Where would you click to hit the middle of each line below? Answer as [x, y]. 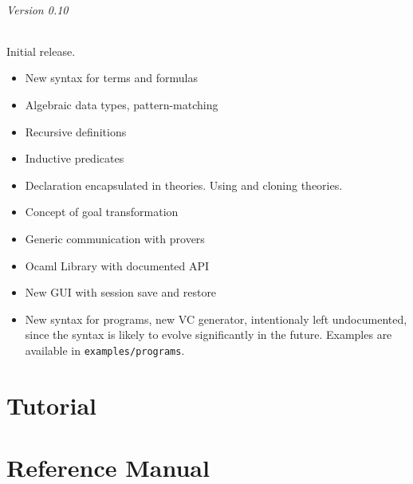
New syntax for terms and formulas [111, 78]
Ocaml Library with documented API [117, 265]
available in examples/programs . [105, 350]
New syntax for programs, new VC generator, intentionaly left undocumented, [216, 319]
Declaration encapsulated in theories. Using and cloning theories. [184, 185]
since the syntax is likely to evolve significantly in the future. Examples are [208, 334]
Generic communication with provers [115, 238]
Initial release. [41, 51]
